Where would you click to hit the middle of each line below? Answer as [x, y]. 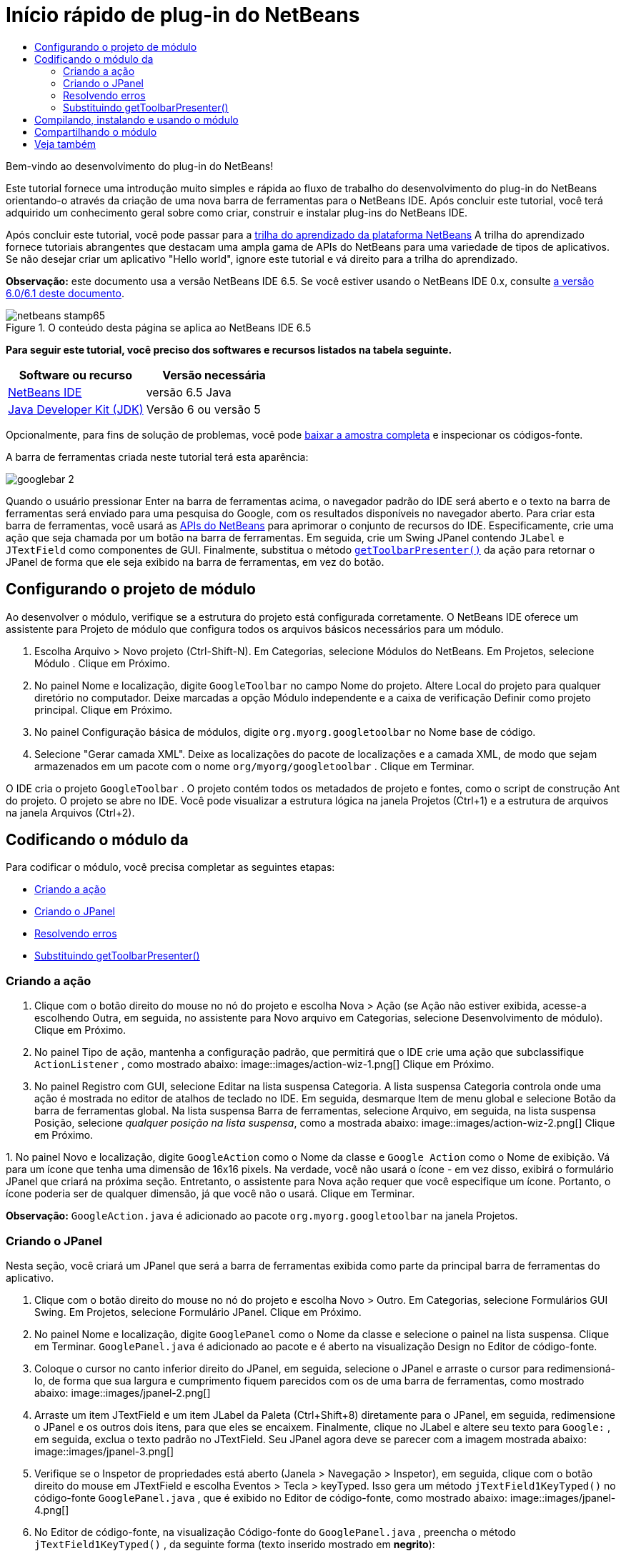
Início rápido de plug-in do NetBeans [183, 15]
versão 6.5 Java [189, 392]
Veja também [65, 144]
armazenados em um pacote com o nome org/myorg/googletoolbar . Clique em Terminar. [254, 766]
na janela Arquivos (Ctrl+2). [70, 812]
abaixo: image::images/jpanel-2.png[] [123, 1392]
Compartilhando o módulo [96, 131]
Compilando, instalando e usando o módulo [136, 119]
